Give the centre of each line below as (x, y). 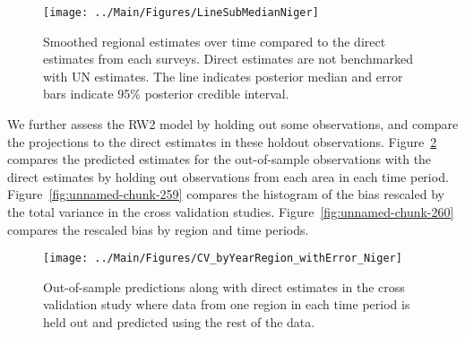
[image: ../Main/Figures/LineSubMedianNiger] (181, 13)
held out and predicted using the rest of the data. (179, 322)
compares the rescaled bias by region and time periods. (158, 229)
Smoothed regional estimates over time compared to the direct (215, 41)
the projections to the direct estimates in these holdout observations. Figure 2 (222, 141)
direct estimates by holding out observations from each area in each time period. (228, 176)
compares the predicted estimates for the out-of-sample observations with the (220, 159)
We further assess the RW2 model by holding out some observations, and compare (233, 124)
